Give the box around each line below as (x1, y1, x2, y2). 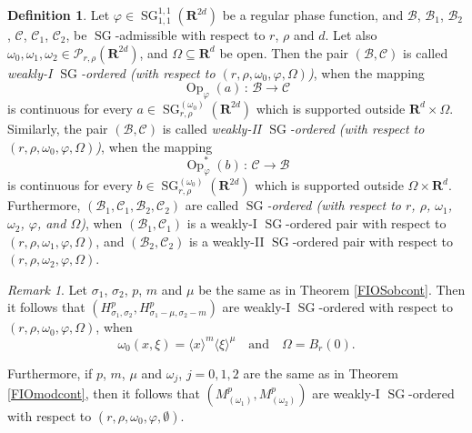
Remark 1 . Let (7, 279, 88, 298)
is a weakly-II (188, 231, 265, 250)
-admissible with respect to (115, 25, 266, 44)
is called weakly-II (162, 118, 262, 137)
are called (185, 196, 239, 215)
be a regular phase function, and (222, 5, 404, 24)
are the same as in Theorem (243, 363, 398, 382)
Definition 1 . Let (7, 5, 110, 24)
